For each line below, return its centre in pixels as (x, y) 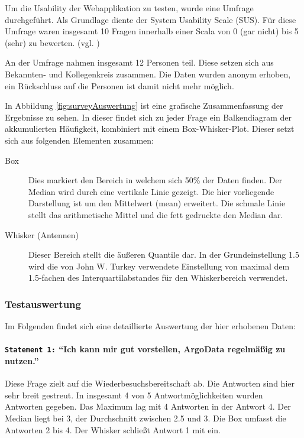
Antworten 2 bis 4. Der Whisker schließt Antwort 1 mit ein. (113, 429)
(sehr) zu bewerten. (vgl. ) (52, 42)
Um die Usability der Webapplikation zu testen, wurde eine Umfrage (129, 8)
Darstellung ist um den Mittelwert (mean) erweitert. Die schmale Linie (157, 203)
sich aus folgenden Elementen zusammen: (80, 140)
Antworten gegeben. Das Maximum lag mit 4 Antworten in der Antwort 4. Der (148, 406)
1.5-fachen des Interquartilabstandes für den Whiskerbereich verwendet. (158, 278)
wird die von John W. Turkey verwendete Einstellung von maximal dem (159, 266)
